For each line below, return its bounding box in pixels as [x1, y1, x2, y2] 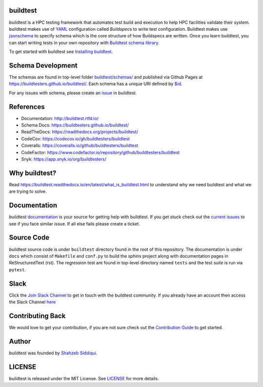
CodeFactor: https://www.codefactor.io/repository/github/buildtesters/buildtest [21, 149, 180, 155]
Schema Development [9, 61, 78, 70]
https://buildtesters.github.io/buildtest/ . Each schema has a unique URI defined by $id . [9, 81, 183, 87]
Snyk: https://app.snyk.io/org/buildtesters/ [21, 156, 107, 162]
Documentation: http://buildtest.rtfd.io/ [21, 115, 99, 121]
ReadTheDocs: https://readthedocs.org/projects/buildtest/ [21, 129, 138, 135]
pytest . [9, 266, 26, 272]
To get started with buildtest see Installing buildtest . [9, 49, 113, 54]
